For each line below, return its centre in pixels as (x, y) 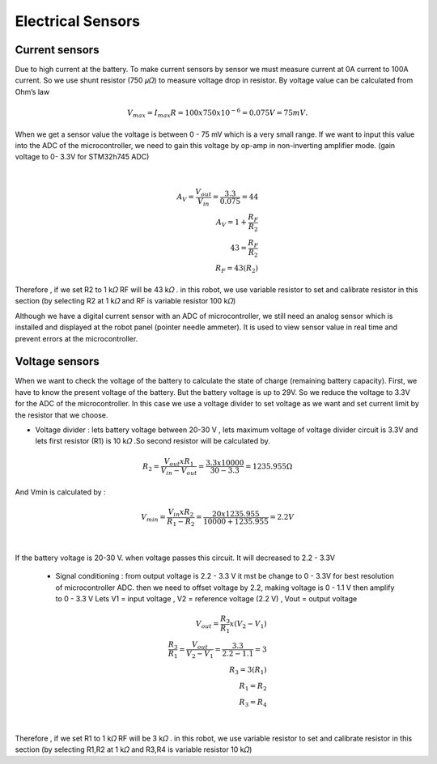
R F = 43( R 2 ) (237, 270)
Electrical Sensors (78, 21)
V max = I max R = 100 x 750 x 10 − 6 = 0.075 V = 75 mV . (217, 113)
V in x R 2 (181, 513)
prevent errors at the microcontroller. (76, 338)
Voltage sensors (57, 361)
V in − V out (179, 472)
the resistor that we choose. (62, 415)
